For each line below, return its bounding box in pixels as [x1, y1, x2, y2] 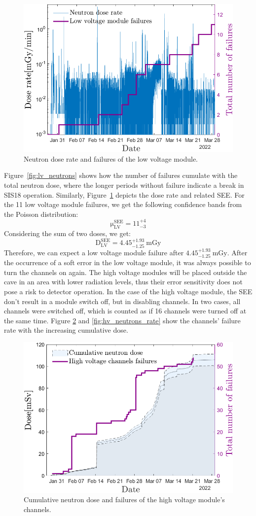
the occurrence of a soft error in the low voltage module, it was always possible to [4, 257, 251, 268]
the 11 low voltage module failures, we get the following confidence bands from [4, 199, 242, 209]
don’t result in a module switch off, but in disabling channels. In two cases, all [4, 296, 241, 306]
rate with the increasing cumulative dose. [4, 325, 128, 335]
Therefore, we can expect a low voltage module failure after [4, 247, 184, 257]
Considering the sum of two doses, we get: [4, 228, 131, 238]
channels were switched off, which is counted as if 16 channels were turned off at [4, 306, 247, 316]
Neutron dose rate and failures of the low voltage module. [24, 153, 198, 164]
